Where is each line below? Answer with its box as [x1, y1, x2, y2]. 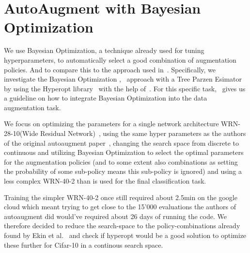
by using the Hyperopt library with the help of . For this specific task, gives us [4, 83, 246, 93]
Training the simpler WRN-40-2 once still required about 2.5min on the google [4, 192, 237, 202]
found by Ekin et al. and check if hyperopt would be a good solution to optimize [4, 230, 247, 240]
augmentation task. [4, 102, 61, 112]
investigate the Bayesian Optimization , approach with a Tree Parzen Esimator [4, 74, 242, 84]
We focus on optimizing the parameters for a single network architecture [4, 118, 219, 129]
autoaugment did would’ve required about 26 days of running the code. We [4, 211, 227, 221]
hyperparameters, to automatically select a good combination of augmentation [4, 54, 236, 65]
